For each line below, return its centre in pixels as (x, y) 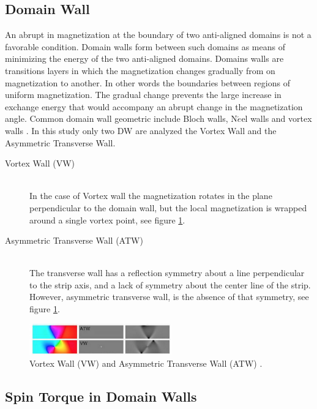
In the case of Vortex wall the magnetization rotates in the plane (151, 196)
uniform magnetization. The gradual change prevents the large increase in (143, 95)
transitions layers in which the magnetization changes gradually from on (140, 70)
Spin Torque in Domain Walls (101, 396)
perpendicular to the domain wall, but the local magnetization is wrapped (168, 207)
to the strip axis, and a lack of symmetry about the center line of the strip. (170, 284)
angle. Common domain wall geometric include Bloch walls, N (121, 118)
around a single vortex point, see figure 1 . (107, 220)
